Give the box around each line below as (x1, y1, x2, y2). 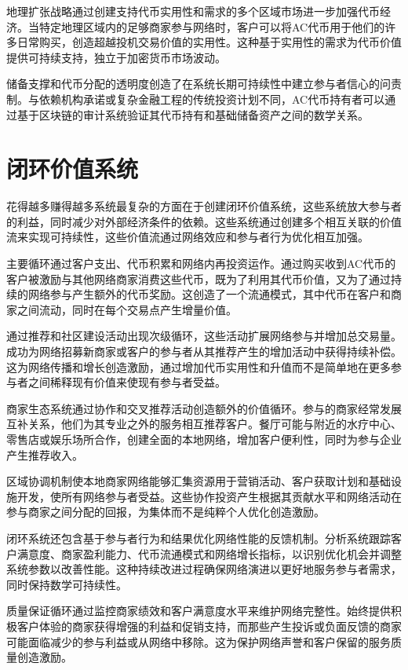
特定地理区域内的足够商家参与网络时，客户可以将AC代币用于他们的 (38, 18, 385, 35)
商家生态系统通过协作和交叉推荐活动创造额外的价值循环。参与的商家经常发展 (6, 400, 402, 416)
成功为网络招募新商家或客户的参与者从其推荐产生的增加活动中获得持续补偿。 (6, 343, 402, 360)
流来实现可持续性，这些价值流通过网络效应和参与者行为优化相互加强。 (6, 229, 369, 245)
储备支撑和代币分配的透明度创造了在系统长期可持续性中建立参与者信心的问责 (6, 75, 402, 92)
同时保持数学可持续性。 (6, 576, 127, 592)
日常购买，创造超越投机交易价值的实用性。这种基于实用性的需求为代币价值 (16, 34, 402, 50)
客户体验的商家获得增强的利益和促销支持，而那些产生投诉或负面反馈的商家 (16, 617, 402, 634)
